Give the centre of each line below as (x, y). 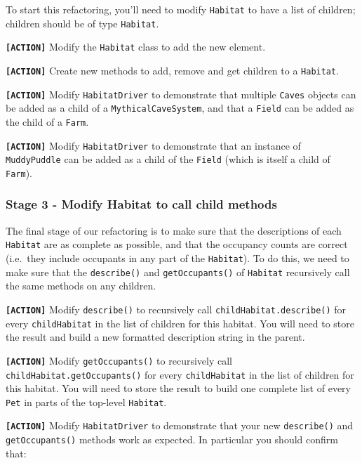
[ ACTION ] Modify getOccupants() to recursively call (119, 360)
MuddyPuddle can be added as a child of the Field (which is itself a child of (168, 159)
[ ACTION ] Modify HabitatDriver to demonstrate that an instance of (153, 145)
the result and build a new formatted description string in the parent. (155, 337)
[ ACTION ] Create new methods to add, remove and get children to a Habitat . (173, 70)
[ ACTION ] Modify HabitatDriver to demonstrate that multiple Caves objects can (181, 94)
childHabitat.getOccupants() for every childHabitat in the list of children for (180, 374)
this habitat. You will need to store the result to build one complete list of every (178, 388)
